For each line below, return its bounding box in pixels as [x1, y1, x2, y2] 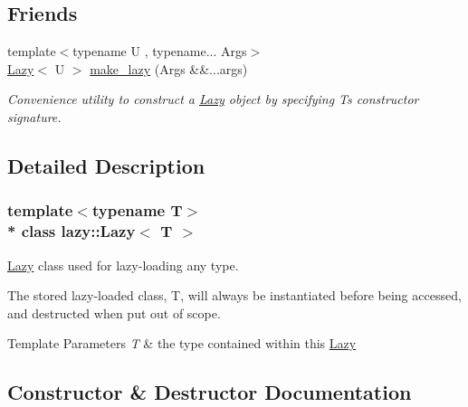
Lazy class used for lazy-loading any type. [7, 255, 239, 274]
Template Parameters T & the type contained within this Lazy [7, 334, 357, 353]
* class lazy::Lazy [7, 220, 136, 242]
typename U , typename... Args [72, 42, 247, 61]
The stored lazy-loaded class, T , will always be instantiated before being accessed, [7, 286, 462, 305]
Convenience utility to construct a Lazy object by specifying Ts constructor [7, 90, 419, 109]
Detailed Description [7, 151, 205, 179]
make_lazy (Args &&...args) [90, 59, 248, 78]
